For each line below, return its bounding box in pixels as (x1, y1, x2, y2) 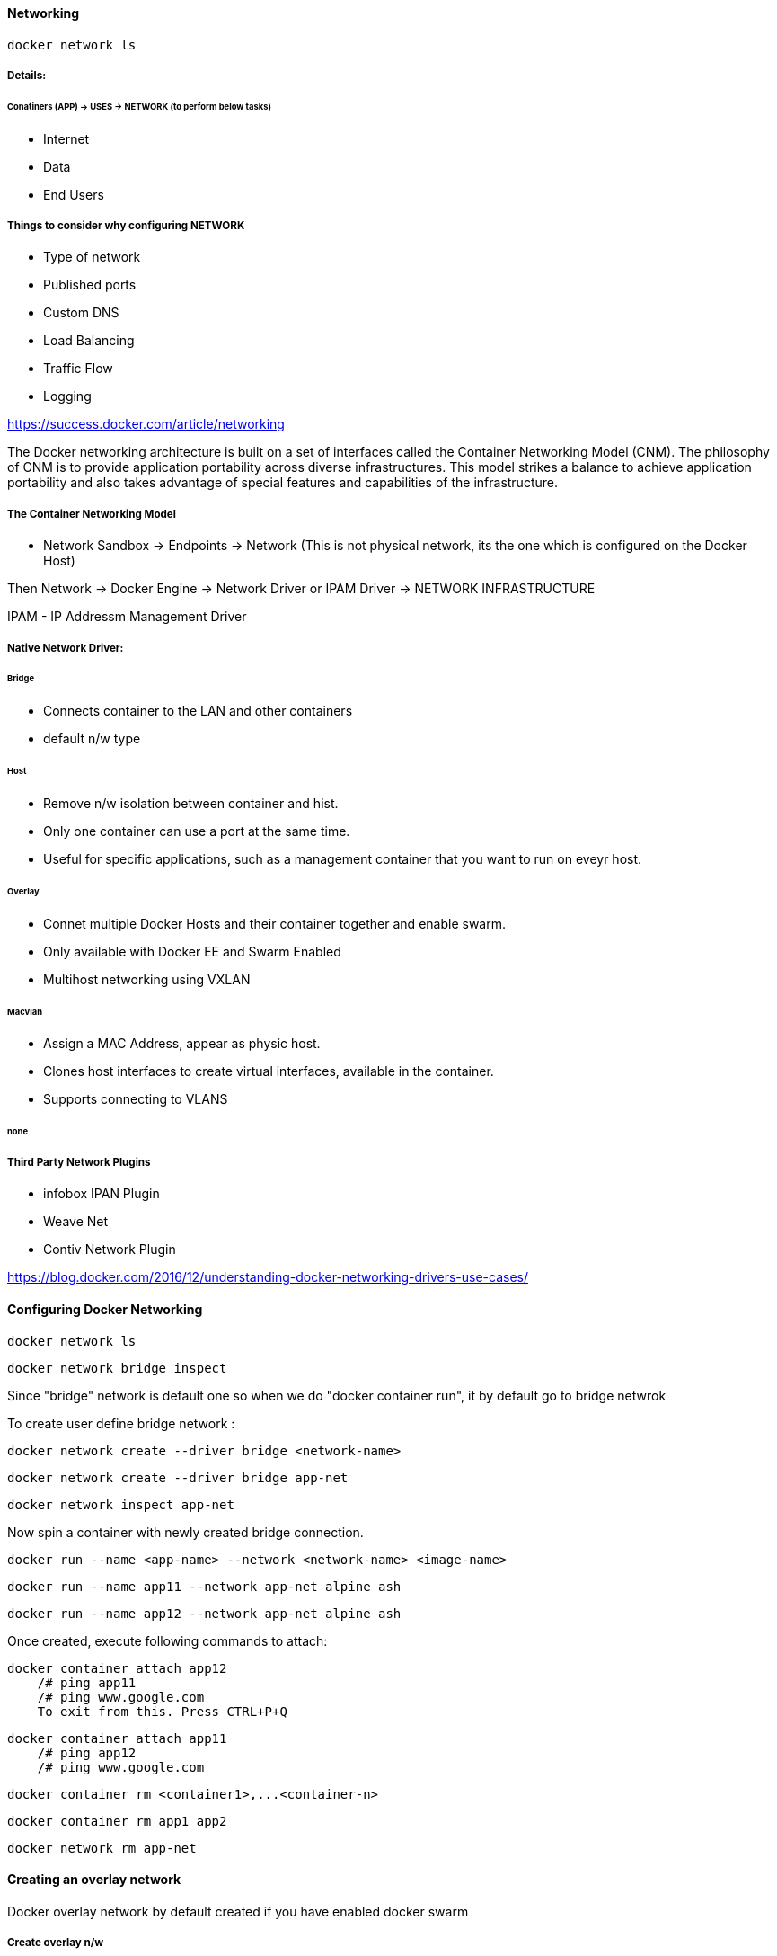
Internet (43, 130, 90, 147)
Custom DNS (43, 305, 119, 321)
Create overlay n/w (7, 1936, 104, 1950)
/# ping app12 (37, 1745, 137, 1760)
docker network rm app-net (7, 1840, 197, 1855)
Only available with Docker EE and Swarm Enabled (43, 943, 341, 959)
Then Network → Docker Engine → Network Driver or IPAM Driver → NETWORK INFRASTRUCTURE (7, 581, 596, 597)
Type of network (43, 249, 141, 265)
